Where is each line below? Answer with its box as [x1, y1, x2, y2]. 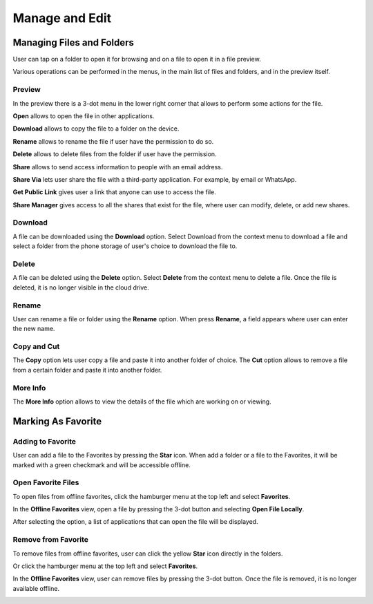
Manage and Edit [12, 10, 112, 26]
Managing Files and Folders [12, 37, 135, 48]
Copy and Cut [12, 342, 60, 352]
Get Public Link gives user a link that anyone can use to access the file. [12, 188, 217, 196]
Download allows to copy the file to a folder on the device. [12, 124, 180, 133]
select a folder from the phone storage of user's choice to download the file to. [12, 242, 238, 250]
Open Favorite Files [12, 478, 79, 487]
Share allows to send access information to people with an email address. [12, 162, 223, 171]
